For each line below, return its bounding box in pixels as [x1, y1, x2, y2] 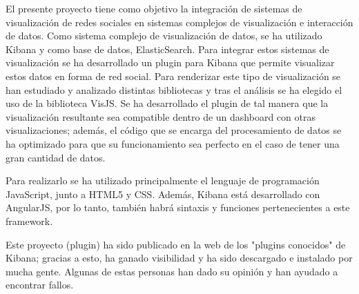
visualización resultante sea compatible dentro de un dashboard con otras [6, 109, 316, 124]
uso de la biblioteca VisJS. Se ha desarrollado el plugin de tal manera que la [6, 96, 329, 110]
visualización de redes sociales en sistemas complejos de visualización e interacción [6, 14, 353, 29]
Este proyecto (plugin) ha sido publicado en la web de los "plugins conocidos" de [6, 237, 346, 251]
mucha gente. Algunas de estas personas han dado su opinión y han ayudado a [6, 264, 338, 278]
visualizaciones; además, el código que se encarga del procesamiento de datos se [6, 123, 342, 137]
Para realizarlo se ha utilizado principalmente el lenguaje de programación [6, 173, 320, 188]
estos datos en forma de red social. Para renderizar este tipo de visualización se [6, 68, 341, 83]
